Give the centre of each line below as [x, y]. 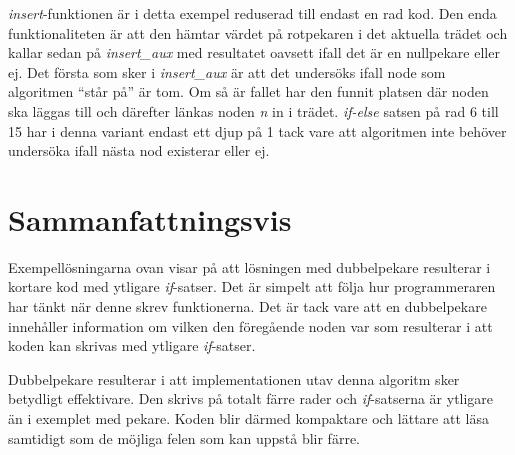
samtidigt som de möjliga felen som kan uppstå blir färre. [184, 437]
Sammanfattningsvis [150, 218]
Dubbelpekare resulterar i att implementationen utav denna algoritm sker [234, 378]
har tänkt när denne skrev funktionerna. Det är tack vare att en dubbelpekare [247, 306]
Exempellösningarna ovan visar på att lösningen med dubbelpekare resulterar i [249, 266]
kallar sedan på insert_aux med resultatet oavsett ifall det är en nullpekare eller [254, 52]
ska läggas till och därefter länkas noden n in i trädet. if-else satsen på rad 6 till [253, 110]
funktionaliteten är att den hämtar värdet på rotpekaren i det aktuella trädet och [258, 32]
